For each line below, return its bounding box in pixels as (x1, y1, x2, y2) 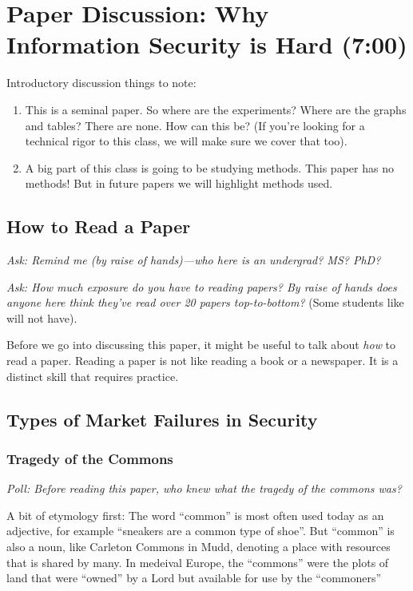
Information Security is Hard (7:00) (6, 28, 407, 61)
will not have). (6, 309, 77, 326)
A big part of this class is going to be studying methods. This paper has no (25, 159, 394, 176)
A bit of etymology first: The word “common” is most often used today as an (6, 506, 384, 523)
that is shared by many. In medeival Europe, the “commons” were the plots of (6, 553, 389, 570)
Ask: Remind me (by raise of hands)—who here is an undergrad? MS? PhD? (6, 252, 381, 268)
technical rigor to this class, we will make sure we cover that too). (25, 133, 347, 149)
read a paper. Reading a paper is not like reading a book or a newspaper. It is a (6, 352, 399, 369)
